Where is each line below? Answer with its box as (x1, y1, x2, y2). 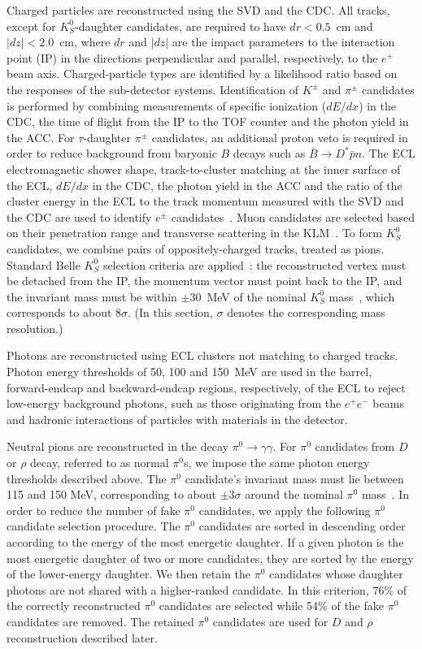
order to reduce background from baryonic (7, 145, 217, 162)
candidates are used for (212, 612, 328, 630)
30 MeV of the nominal (189, 288, 307, 305)
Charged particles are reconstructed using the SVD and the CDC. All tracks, (7, 2, 390, 18)
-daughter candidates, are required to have (75, 17, 286, 34)
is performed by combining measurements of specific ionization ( (7, 97, 327, 114)
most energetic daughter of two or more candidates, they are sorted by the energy (7, 549, 414, 566)
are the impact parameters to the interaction (172, 33, 395, 50)
